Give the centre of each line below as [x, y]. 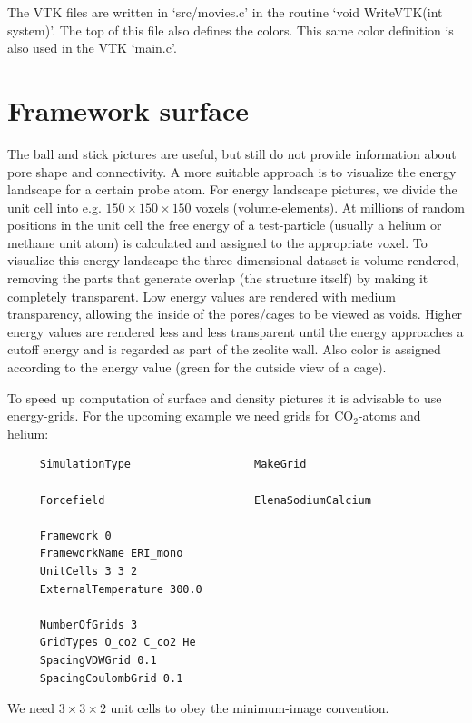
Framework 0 [75, 535]
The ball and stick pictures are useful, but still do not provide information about [232, 153]
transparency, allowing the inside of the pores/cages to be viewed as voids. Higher [235, 314]
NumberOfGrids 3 [88, 624]
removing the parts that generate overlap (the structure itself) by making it [218, 278]
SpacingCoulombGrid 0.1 [111, 678]
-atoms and [389, 416]
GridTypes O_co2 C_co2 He [118, 643]
